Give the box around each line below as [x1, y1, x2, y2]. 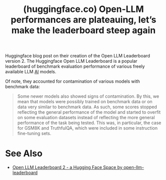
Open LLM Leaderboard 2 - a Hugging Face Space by [12, 165, 123, 171]
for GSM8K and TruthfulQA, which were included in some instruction [17, 125, 158, 131]
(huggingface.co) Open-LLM [23, 3, 144, 15]
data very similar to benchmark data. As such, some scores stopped [17, 104, 158, 110]
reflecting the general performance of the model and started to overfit [17, 109, 161, 115]
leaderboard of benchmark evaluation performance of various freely [5, 63, 145, 69]
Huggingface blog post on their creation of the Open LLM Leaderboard [5, 53, 151, 59]
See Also [5, 148, 43, 159]
